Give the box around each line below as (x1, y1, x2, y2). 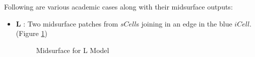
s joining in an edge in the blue (136, 18, 232, 28)
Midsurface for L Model (36, 44, 109, 55)
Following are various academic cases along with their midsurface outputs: (4, 1, 233, 11)
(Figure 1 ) (16, 28, 47, 38)
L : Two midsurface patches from (16, 18, 118, 28)
